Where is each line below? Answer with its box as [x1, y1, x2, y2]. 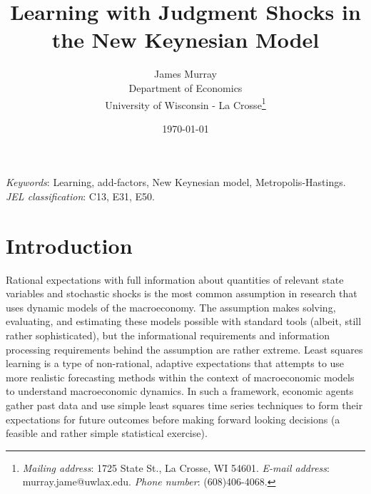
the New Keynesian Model [51, 25, 320, 54]
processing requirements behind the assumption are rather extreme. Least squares [6, 341, 363, 356]
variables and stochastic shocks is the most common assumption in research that [6, 286, 357, 301]
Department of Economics [128, 80, 243, 95]
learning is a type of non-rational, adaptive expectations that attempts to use [6, 356, 345, 371]
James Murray [154, 66, 217, 81]
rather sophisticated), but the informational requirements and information [6, 328, 330, 343]
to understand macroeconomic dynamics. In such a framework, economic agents [6, 384, 354, 398]
